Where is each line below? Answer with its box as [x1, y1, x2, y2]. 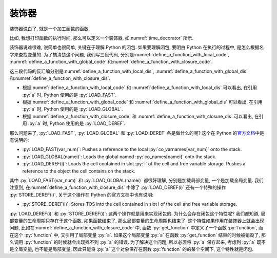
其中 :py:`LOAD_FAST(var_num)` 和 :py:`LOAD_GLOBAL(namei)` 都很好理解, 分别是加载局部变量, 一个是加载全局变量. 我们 [9, 177, 264, 183]
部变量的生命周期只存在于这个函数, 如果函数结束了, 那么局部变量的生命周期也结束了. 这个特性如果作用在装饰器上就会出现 [9, 218, 264, 224]
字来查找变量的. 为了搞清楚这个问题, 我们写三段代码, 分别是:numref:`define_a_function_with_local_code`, [9, 51, 229, 57]
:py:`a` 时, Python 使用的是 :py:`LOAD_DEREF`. [28, 120, 126, 126]
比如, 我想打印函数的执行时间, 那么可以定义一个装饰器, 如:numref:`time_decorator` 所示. [9, 35, 194, 41]
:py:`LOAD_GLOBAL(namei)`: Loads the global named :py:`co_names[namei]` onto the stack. [22, 154, 216, 160]
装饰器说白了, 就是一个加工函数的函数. [9, 26, 90, 32]
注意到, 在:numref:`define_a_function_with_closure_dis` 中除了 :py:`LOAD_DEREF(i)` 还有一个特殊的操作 [9, 184, 226, 190]
